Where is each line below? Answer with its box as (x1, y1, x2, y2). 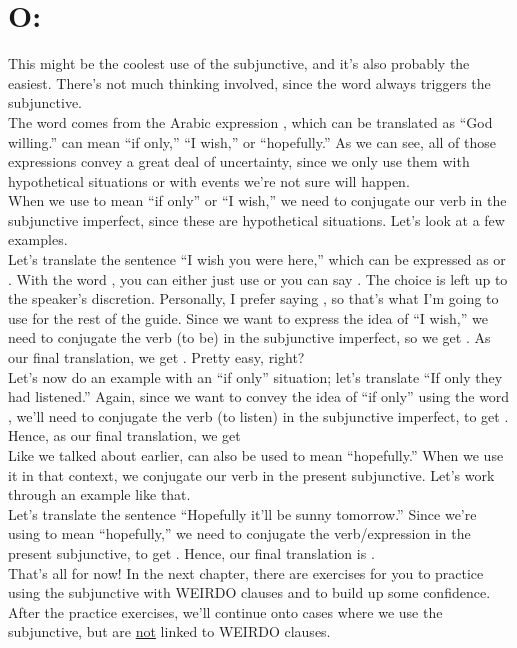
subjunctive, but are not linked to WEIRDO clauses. (8, 621, 331, 642)
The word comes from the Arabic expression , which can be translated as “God (8, 111, 493, 132)
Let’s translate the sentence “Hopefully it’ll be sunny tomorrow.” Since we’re (8, 503, 477, 524)
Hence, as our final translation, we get (8, 425, 241, 446)
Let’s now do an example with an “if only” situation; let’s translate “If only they (8, 366, 503, 387)
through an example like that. (8, 484, 191, 505)
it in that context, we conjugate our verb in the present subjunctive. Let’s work (8, 464, 495, 485)
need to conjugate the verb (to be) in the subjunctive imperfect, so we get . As (8, 327, 491, 348)
